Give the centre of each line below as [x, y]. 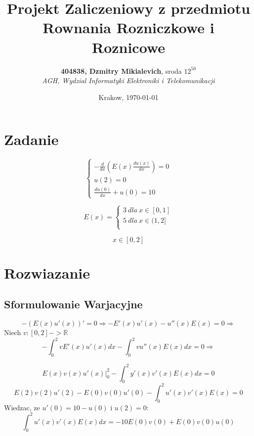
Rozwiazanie [47, 272]
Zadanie [31, 139]
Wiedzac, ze [22, 407]
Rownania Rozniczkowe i [128, 27]
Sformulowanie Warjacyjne [73, 304]
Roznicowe [128, 47]
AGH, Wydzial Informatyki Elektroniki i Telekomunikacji [128, 80]
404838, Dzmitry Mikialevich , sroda [121, 71]
